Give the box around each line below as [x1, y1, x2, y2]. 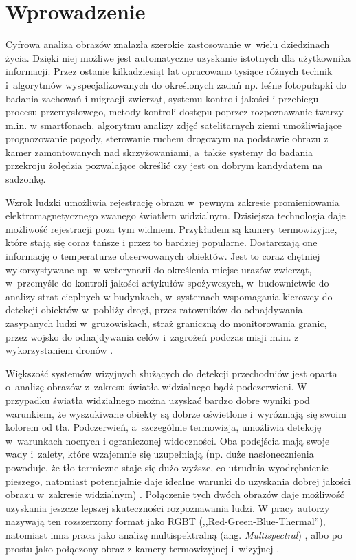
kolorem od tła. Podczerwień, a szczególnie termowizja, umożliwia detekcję [5, 420, 322, 434]
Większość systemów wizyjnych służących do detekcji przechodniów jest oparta [5, 366, 337, 380]
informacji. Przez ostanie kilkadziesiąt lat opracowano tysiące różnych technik [5, 64, 333, 78]
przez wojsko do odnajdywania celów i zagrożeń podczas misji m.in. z [5, 329, 299, 344]
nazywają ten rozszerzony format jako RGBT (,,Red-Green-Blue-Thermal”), [5, 514, 326, 528]
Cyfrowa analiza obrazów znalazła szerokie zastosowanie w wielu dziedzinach [5, 37, 330, 52]
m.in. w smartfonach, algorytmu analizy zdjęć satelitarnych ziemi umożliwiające [5, 117, 342, 132]
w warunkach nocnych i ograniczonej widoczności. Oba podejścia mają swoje [5, 433, 330, 447]
